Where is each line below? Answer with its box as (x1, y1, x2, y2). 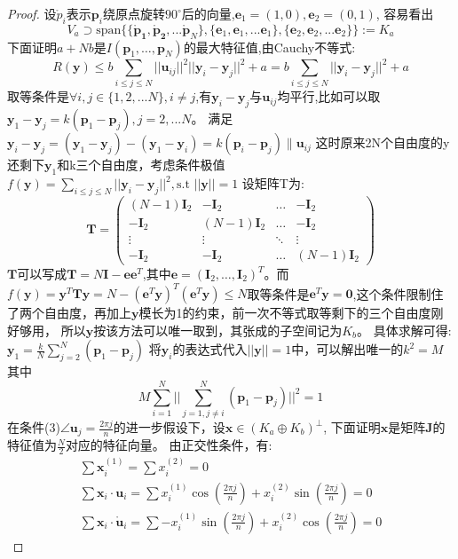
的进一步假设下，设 (113, 418, 225, 436)
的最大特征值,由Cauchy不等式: (183, 37, 356, 56)
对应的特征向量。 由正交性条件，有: (65, 436, 272, 454)
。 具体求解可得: (357, 320, 452, 339)
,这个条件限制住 (352, 284, 444, 303)
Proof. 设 (7, 4, 57, 22)
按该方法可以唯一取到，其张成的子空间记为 (93, 320, 343, 339)
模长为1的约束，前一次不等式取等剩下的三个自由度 (138, 303, 431, 322)
